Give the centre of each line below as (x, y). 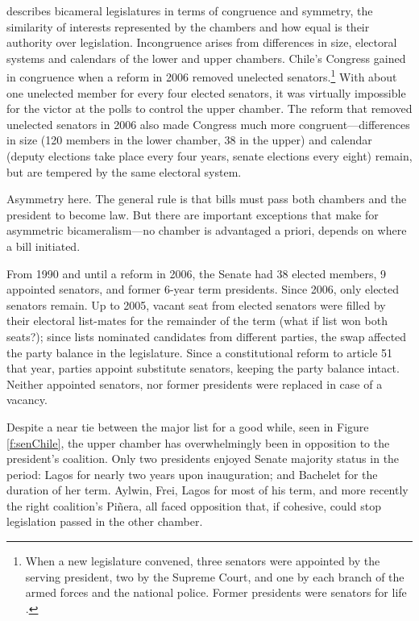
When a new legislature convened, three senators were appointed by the (203, 561)
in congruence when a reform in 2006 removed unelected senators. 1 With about (202, 76)
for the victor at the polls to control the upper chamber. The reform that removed (209, 108)
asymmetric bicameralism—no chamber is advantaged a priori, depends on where (207, 230)
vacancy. (27, 400)
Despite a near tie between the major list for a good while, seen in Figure (188, 426)
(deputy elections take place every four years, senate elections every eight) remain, (209, 156)
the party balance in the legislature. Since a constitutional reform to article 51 (200, 352)
